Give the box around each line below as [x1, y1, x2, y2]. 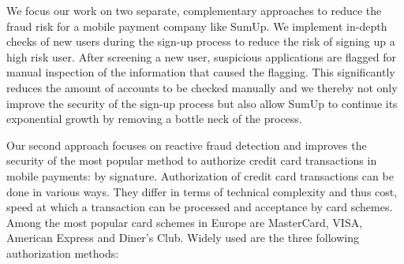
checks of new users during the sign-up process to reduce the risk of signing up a [6, 33, 395, 50]
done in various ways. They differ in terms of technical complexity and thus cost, [6, 183, 398, 199]
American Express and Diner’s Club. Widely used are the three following [6, 229, 359, 246]
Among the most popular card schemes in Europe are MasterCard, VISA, [6, 214, 363, 230]
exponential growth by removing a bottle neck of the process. [6, 110, 302, 127]
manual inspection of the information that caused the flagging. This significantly [6, 64, 395, 80]
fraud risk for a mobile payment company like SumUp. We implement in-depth [6, 17, 387, 34]
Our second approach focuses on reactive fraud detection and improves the [6, 136, 367, 153]
